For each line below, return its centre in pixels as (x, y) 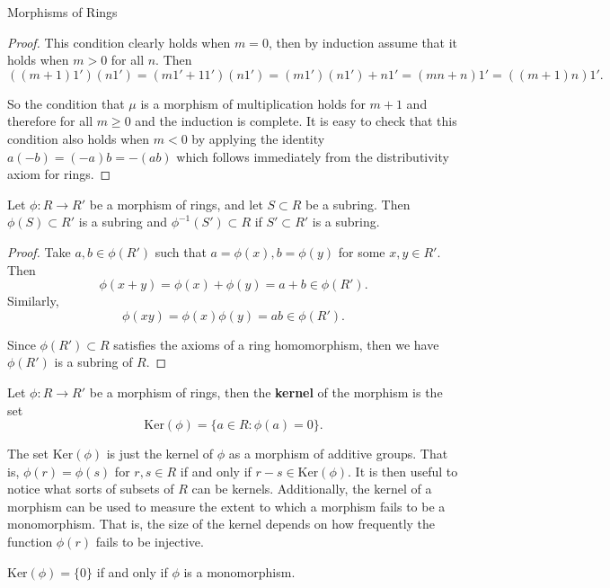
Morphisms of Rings (62, 12)
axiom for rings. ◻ (59, 174)
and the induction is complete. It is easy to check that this (296, 121)
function (30, 542)
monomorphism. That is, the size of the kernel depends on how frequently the (221, 524)
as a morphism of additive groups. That (338, 454)
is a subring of (93, 362)
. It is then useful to (403, 471)
